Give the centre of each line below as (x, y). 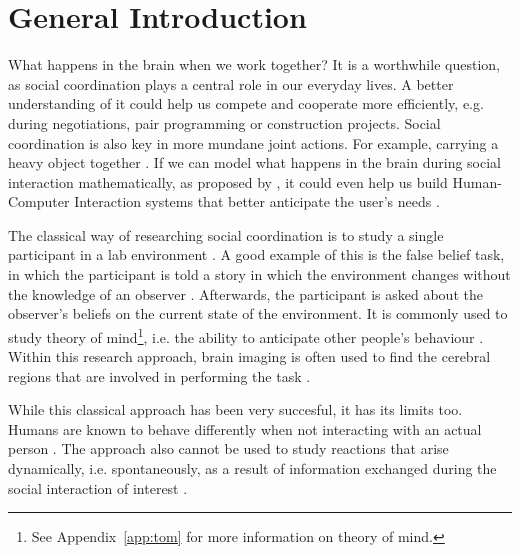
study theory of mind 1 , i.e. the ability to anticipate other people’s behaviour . (246, 335)
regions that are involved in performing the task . (159, 375)
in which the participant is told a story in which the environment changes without (259, 274)
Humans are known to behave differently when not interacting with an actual (245, 428)
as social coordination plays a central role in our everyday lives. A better (231, 83)
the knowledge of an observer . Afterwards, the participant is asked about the (245, 293)
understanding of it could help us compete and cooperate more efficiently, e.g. (246, 103)
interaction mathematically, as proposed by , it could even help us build (228, 181)
